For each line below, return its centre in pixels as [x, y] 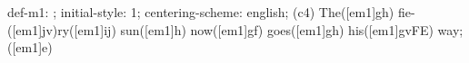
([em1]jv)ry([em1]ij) [62, 29]
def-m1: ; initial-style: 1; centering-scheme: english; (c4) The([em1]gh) [201, 12]
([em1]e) [30, 47]
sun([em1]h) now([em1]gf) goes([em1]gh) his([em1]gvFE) [277, 29]
